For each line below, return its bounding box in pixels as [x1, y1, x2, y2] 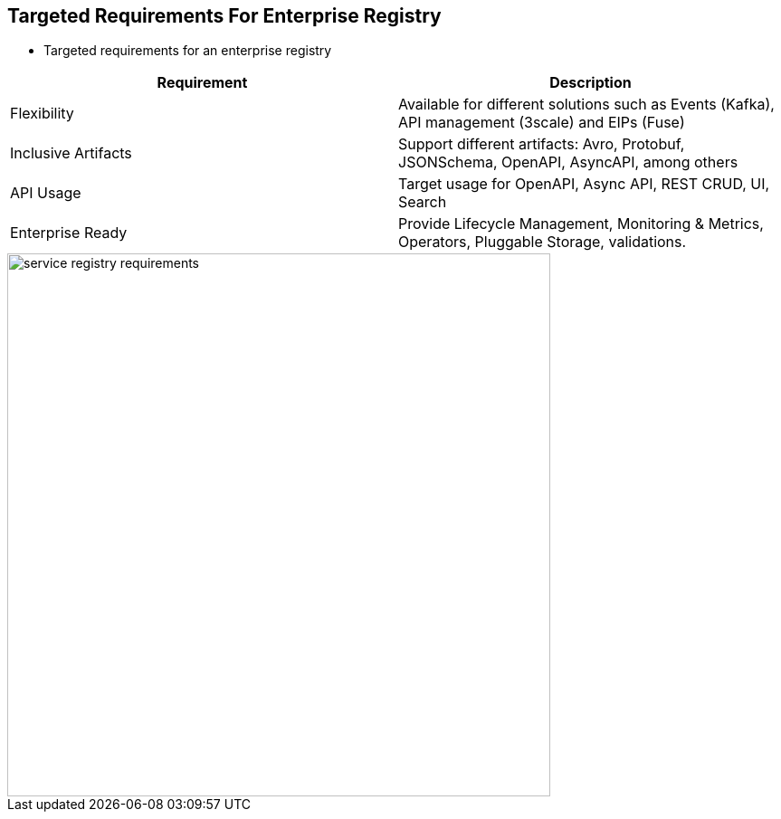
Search [398, 193, 447, 212]
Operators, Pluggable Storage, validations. [398, 233, 687, 252]
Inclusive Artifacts [10, 144, 132, 163]
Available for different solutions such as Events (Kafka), [398, 95, 775, 114]
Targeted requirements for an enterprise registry [43, 43, 332, 59]
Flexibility [10, 104, 74, 123]
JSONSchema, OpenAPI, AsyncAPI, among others [398, 153, 738, 172]
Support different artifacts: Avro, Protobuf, [398, 135, 685, 154]
